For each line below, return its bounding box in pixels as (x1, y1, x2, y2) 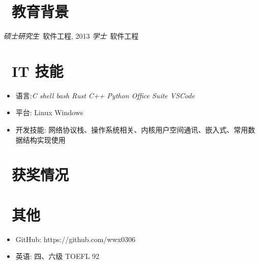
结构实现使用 (22, 134, 66, 145)
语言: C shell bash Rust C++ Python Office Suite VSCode (15, 90, 195, 100)
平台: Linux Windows (15, 107, 83, 118)
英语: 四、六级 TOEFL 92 (15, 251, 100, 261)
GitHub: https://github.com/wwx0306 (15, 233, 135, 244)
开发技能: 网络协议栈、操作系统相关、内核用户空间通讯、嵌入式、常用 (15, 124, 248, 135)
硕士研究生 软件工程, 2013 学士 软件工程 (4, 31, 139, 41)
